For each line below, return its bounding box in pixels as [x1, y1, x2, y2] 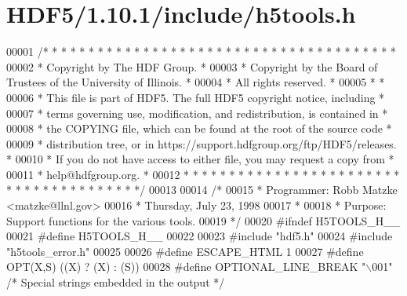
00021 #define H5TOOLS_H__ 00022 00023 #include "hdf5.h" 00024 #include [6, 228, 393, 244]
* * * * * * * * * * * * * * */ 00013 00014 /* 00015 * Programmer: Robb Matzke [6, 181, 398, 198]
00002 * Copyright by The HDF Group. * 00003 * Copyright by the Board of [6, 58, 378, 75]
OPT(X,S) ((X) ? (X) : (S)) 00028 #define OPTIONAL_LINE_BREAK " [6, 258, 366, 275]
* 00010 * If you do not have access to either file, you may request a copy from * [6, 151, 394, 167]
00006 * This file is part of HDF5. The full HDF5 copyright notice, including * [6, 89, 385, 105]
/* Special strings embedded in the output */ [6, 274, 225, 291]
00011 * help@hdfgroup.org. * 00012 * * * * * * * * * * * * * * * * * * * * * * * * [6, 166, 400, 182]
